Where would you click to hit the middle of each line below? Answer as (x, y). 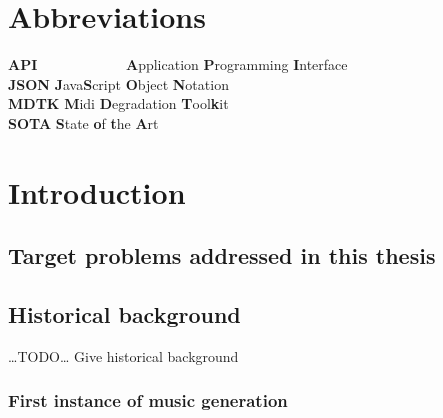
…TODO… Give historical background (123, 355)
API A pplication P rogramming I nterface (178, 64)
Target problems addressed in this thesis (222, 255)
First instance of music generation (148, 400)
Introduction (97, 191)
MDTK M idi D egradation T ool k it (118, 103)
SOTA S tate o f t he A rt (83, 122)
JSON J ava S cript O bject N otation (118, 83)
